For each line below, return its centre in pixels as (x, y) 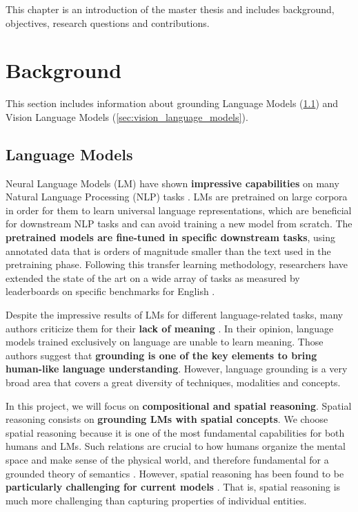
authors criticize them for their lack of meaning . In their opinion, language (170, 328)
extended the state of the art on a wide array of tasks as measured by (153, 277)
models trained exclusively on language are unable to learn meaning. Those (165, 342)
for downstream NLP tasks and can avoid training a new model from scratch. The (179, 224)
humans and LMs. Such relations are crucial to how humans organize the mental (176, 446)
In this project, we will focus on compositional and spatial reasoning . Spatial (179, 405)
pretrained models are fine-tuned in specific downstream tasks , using (171, 237)
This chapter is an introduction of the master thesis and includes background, (170, 9)
